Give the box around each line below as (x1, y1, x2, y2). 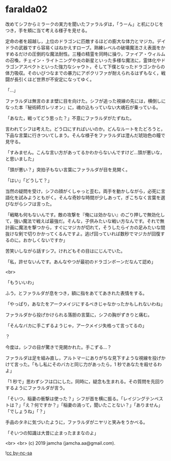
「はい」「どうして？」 (5, 177, 52, 183)
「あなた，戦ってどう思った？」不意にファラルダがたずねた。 (5, 115, 135, 121)
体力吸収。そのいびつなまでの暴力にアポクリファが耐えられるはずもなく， (5, 70, 161, 76)
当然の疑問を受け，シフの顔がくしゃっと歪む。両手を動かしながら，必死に (5, 188, 161, 194)
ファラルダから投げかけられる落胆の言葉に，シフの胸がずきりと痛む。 (5, 312, 153, 318)
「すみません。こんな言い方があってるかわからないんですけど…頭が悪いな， (5, 149, 165, 156)
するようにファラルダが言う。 (5, 385, 68, 391)
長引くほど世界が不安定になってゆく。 (14, 76, 95, 82)
